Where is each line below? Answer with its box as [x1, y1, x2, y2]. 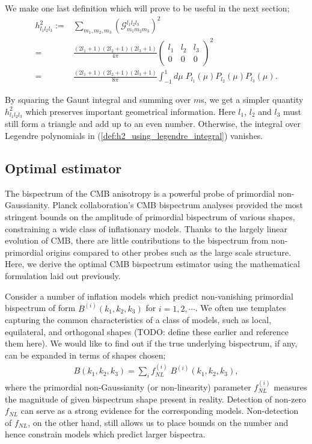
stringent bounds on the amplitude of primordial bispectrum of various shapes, [5, 211, 295, 223]
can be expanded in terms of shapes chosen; [5, 348, 166, 361]
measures [274, 381, 307, 393]
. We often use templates [195, 301, 287, 314]
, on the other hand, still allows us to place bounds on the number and [28, 416, 289, 428]
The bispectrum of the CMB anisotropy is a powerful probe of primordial [5, 187, 275, 199]
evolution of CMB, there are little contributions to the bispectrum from [5, 234, 269, 247]
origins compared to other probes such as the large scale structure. [46, 245, 292, 258]
